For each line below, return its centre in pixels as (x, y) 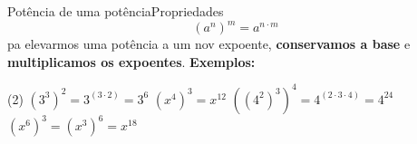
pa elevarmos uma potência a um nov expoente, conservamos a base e (209, 44)
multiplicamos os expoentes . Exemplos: (131, 61)
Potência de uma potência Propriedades (116, 11)
